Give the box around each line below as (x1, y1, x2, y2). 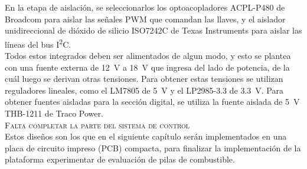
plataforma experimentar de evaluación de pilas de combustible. (5, 153, 235, 165)
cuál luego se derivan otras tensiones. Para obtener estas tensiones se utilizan (5, 72, 283, 85)
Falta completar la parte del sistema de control (5, 118, 190, 131)
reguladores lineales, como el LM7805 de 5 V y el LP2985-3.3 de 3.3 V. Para (5, 84, 283, 96)
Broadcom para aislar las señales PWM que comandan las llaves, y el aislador (5, 12, 286, 25)
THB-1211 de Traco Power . (5, 107, 103, 119)
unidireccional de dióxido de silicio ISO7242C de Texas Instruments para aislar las (5, 24, 302, 37)
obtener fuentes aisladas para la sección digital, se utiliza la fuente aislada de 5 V (5, 95, 300, 108)
